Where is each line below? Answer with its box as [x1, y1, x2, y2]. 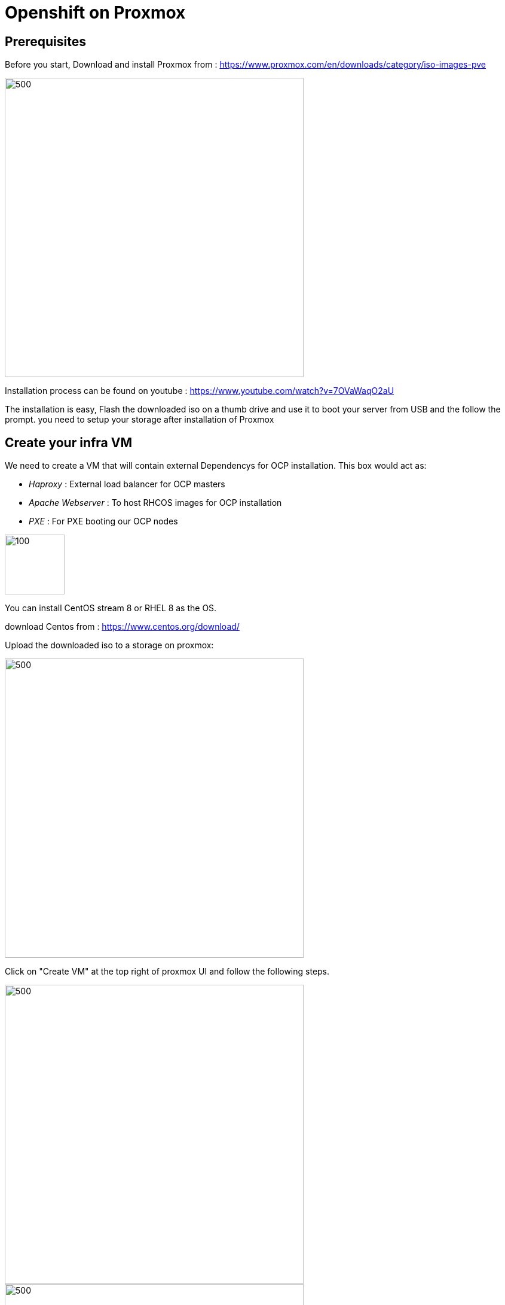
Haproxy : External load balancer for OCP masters [29, 479, 225, 490]
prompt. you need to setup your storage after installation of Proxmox [5, 414, 274, 425]
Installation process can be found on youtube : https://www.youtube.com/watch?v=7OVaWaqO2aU [5, 386, 394, 396]
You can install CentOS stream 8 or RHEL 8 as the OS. [5, 603, 217, 614]
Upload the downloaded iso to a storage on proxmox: [5, 640, 214, 651]
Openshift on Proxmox [5, 2, 186, 23]
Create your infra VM [5, 435, 132, 450]
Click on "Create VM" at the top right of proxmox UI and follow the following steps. [5, 966, 330, 977]
